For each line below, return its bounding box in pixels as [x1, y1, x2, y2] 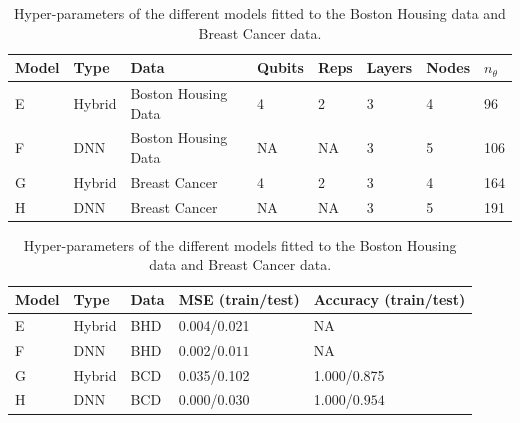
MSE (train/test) [178, 289, 300, 310]
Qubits [256, 57, 304, 78]
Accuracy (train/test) [313, 289, 466, 310]
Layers [366, 57, 413, 78]
